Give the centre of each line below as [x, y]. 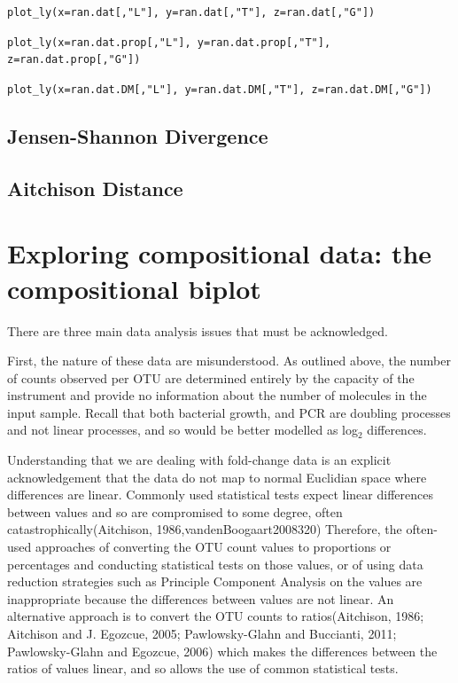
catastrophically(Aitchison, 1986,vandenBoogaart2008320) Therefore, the [205, 529]
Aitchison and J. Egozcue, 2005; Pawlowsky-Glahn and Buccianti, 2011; [202, 633]
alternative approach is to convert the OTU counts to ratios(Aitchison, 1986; [216, 616]
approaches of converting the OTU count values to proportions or [213, 547]
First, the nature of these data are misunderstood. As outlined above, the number [229, 361]
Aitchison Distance [95, 188]
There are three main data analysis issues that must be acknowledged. [198, 330]
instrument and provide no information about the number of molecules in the [217, 395]
